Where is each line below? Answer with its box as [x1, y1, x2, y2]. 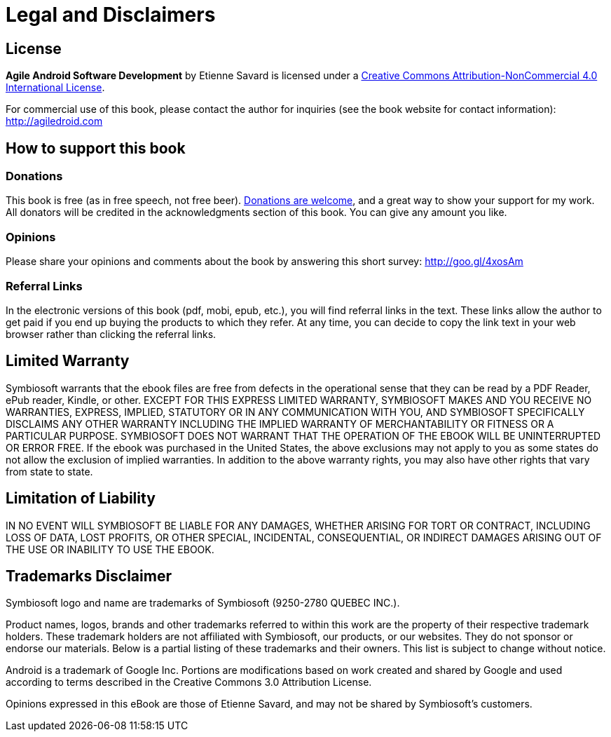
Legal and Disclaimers [6, 3, 216, 27]
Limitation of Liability [6, 489, 156, 508]
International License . [6, 81, 105, 94]
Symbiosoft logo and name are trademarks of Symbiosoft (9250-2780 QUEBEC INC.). [6, 597, 400, 609]
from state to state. [6, 465, 93, 478]
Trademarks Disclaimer [6, 567, 172, 585]
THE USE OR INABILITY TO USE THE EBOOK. [6, 543, 214, 555]
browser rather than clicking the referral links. [6, 327, 217, 340]
